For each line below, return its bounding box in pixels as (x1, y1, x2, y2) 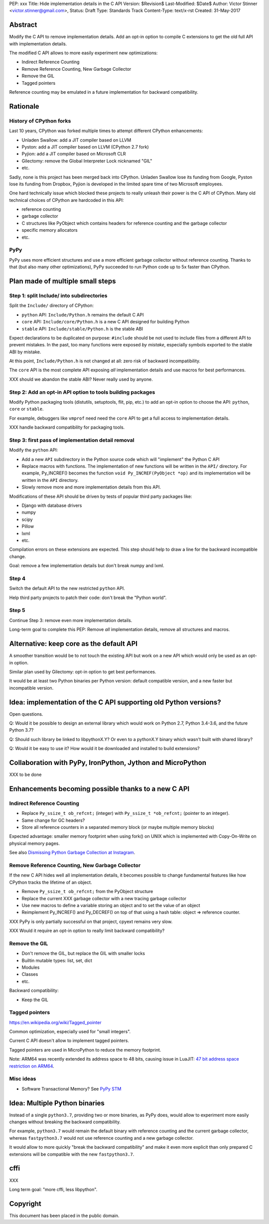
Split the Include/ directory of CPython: (9, 303, 94, 308)
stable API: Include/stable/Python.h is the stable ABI (21, 325, 143, 331)
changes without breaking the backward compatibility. (9, 1119, 121, 1125)
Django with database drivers (21, 502, 82, 508)
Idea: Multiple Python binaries (9, 1099, 105, 1107)
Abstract (9, 20, 37, 29)
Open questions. (9, 711, 43, 717)
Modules (21, 964, 40, 970)
